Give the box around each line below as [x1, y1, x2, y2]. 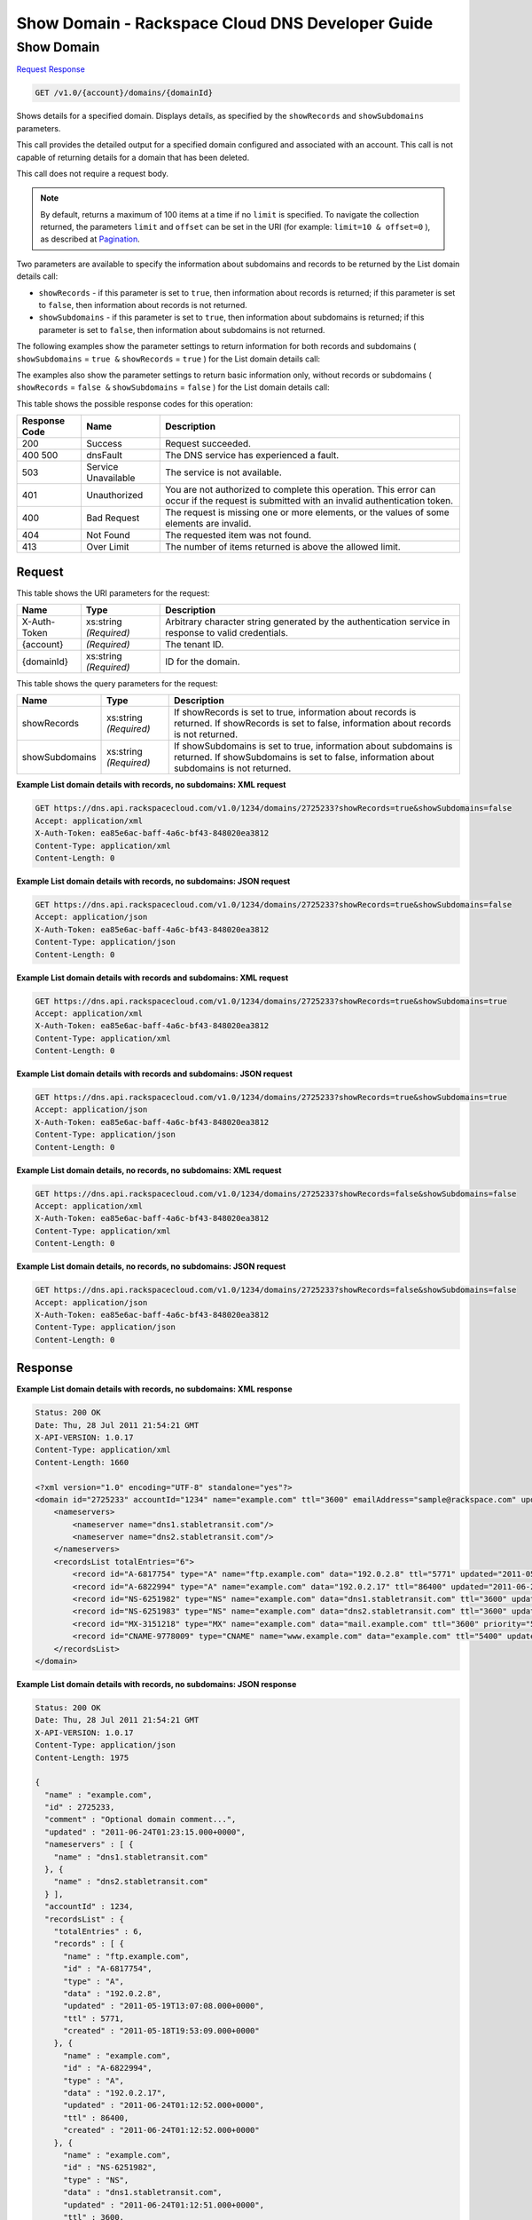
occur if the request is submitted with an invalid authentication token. [165, 495, 454, 507]
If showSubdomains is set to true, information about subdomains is [173, 740, 453, 752]
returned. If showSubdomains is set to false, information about [173, 751, 434, 764]
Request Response [16, 64, 86, 75]
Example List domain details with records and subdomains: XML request [16, 972, 289, 983]
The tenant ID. [165, 638, 224, 651]
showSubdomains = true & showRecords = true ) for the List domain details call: [16, 353, 321, 364]
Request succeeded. [165, 438, 252, 450]
